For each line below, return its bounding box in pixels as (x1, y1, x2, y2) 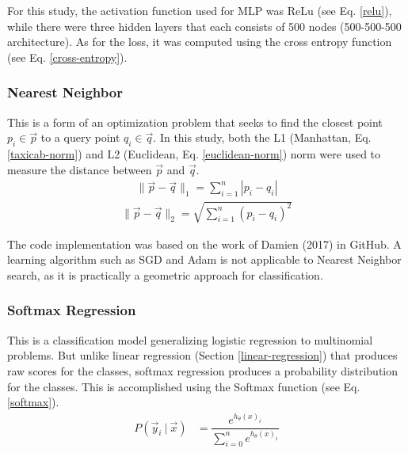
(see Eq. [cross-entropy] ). (7, 48, 128, 65)
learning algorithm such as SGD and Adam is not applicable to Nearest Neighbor (7, 251, 402, 268)
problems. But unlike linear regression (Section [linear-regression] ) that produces (7, 347, 398, 364)
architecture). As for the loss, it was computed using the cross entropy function (7, 33, 392, 50)
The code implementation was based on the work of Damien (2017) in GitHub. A (7, 235, 402, 252)
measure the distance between (7, 161, 152, 177)
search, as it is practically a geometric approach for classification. (7, 266, 323, 283)
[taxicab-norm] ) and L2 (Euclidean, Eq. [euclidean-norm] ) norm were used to (7, 145, 381, 162)
